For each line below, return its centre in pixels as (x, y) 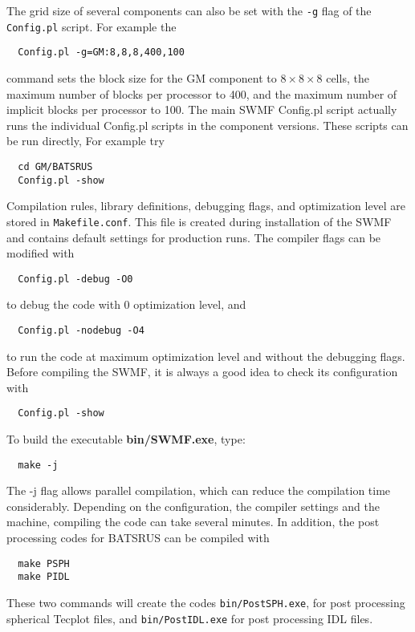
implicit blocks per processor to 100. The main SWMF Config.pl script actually (202, 109)
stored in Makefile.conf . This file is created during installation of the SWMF (199, 221)
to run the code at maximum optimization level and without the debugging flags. (206, 356)
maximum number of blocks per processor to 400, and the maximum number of (202, 93)
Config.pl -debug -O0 (75, 279)
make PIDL (44, 577)
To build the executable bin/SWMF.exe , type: (126, 439)
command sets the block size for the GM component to (142, 77)
